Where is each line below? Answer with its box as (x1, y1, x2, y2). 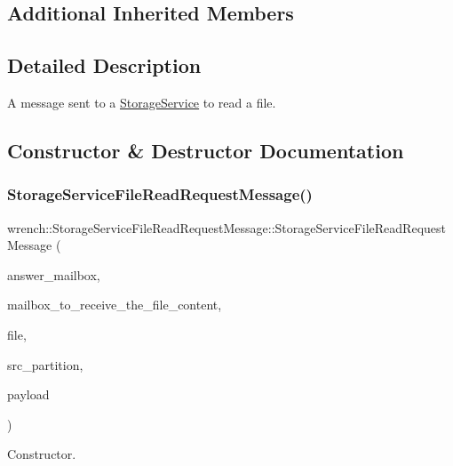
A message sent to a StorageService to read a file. (7, 92, 276, 111)
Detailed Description (7, 52, 202, 79)
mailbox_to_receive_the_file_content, (7, 295, 222, 314)
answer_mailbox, (7, 265, 100, 284)
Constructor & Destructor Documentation (7, 136, 404, 164)
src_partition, (7, 355, 83, 374)
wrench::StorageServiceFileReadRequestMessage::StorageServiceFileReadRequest (7, 218, 446, 237)
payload (7, 385, 50, 404)
